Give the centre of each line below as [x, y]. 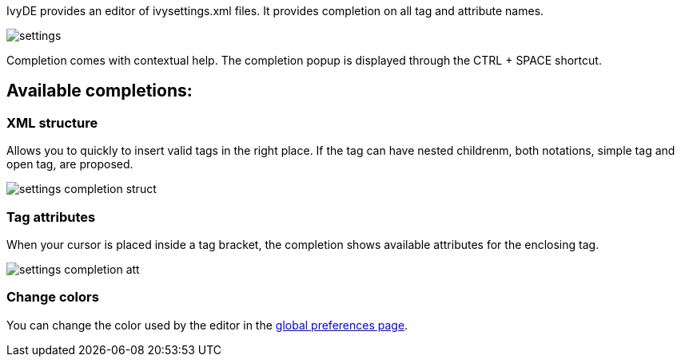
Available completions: [100, 91]
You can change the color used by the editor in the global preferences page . [207, 325]
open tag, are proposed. [70, 164]
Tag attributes [51, 217]
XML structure [52, 122]
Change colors [53, 297]
